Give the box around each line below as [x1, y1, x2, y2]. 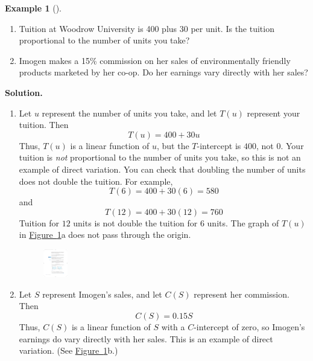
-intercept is [197, 139, 241, 152]
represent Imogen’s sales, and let [42, 287, 162, 300]
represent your [247, 106, 300, 119]
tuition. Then [19, 118, 69, 131]
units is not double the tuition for [73, 216, 198, 229]
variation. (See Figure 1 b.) [19, 344, 118, 357]
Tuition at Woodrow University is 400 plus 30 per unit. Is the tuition [19, 22, 274, 34]
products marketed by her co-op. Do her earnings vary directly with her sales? [19, 66, 308, 78]
